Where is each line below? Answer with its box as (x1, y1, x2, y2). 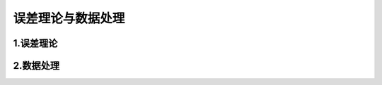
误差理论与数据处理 (13, 11, 125, 26)
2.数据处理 (13, 60, 60, 72)
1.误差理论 (13, 37, 58, 49)
